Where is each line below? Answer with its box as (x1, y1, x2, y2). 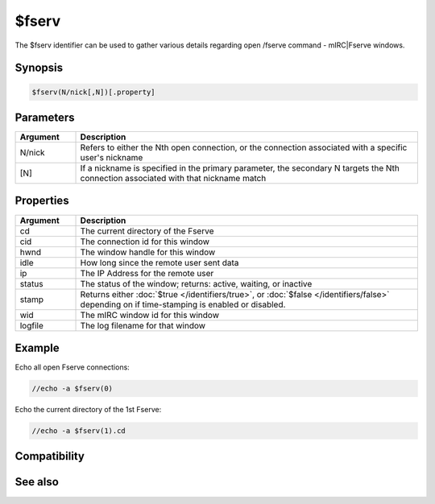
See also (14, 475, 60, 489)
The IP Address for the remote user (80, 267, 214, 279)
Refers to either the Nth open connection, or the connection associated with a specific (80, 142, 408, 153)
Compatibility (14, 449, 85, 463)
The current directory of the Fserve (80, 225, 214, 237)
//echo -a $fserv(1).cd (31, 427, 126, 436)
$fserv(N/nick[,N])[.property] (31, 87, 156, 97)
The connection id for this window (80, 236, 209, 247)
